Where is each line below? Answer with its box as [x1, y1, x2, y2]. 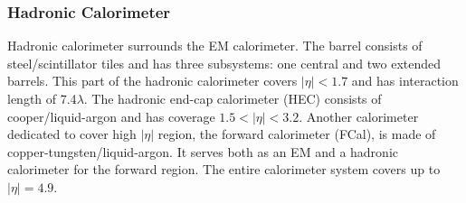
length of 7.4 [7, 89, 77, 107]
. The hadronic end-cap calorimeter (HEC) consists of [83, 89, 382, 107]
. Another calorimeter [299, 106, 419, 125]
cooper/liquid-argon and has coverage [7, 106, 215, 125]
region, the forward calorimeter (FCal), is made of [157, 125, 436, 143]
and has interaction [351, 71, 459, 90]
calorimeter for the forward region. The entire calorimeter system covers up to [7, 160, 441, 179]
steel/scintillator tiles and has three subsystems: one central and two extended [7, 53, 442, 72]
